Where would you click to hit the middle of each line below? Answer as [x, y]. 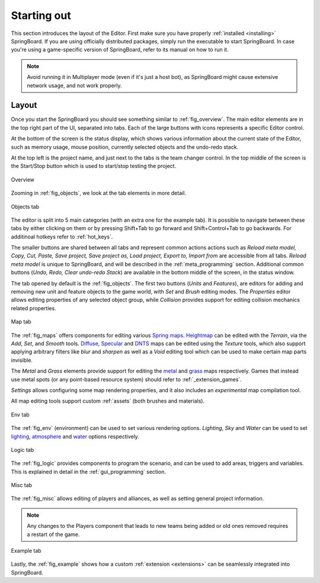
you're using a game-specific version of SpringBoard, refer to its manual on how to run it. [120, 50]
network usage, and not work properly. [74, 85]
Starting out [41, 15]
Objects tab [25, 206]
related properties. [33, 308]
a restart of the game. [53, 534]
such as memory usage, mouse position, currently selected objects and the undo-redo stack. [125, 147]
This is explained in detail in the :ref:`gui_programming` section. [88, 472]
